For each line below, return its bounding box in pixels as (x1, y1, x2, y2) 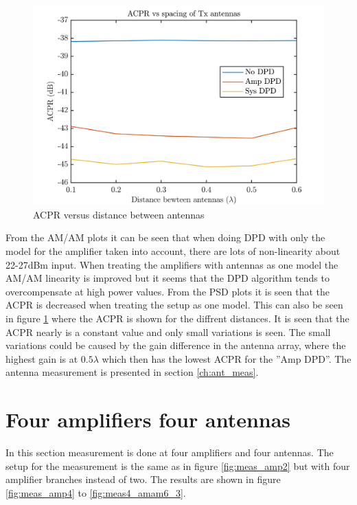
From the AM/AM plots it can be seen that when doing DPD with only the (5, 230, 325, 245)
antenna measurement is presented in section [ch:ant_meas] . (5, 365, 259, 379)
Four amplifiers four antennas (5, 405, 291, 434)
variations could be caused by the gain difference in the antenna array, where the (5, 338, 346, 352)
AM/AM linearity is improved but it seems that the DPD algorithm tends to (5, 271, 330, 285)
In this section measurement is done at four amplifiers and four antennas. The (5, 445, 334, 460)
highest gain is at (5, 351, 78, 366)
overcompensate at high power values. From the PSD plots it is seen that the (5, 284, 330, 298)
